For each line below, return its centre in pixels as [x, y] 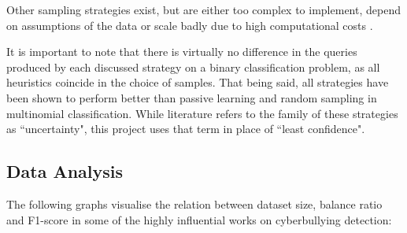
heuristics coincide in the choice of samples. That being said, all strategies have [198, 82]
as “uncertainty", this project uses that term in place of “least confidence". [186, 129]
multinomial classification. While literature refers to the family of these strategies [202, 113]
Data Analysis [65, 171]
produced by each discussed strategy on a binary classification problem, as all [193, 67]
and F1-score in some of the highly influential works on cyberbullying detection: [199, 219]
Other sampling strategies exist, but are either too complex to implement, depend [203, 9]
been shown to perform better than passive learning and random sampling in [192, 97]
